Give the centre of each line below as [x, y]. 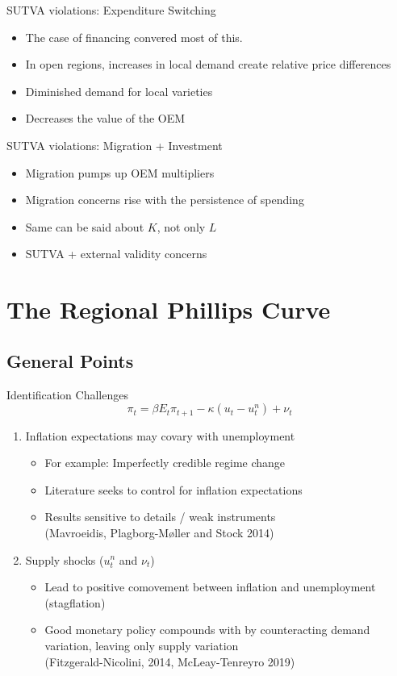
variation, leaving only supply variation [142, 645]
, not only [181, 226]
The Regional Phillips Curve [169, 309]
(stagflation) [75, 602]
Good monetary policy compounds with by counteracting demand [207, 630]
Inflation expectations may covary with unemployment [160, 435]
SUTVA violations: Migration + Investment [115, 145]
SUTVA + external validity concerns [116, 254]
